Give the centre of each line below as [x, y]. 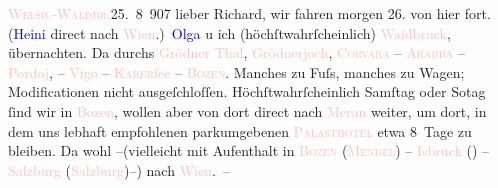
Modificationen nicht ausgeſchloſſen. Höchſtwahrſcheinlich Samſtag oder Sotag [247, 91]
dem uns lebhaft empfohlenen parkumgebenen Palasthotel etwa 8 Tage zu [240, 130]
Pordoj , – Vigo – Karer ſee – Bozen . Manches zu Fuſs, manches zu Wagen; [236, 71]
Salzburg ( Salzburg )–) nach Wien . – [119, 169]
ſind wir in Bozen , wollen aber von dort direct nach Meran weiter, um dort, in [247, 110]
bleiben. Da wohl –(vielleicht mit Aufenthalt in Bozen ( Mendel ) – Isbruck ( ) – [249, 150]
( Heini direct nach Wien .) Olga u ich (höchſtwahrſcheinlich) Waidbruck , [229, 32]
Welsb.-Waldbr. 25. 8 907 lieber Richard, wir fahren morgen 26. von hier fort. [249, 13]
